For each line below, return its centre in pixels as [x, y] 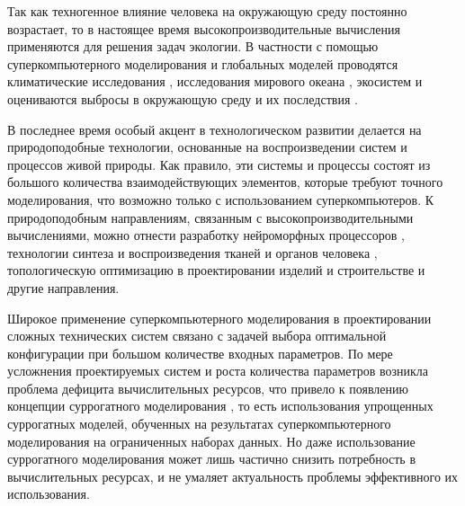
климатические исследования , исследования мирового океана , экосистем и [215, 81]
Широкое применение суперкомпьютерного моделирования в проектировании [219, 318]
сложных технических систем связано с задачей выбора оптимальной [197, 336]
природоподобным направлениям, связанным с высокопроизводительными [210, 217]
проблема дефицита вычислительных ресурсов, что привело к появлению [208, 388]
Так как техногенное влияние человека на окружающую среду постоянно [207, 11]
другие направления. [63, 287]
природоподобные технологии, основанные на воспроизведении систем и [207, 147]
